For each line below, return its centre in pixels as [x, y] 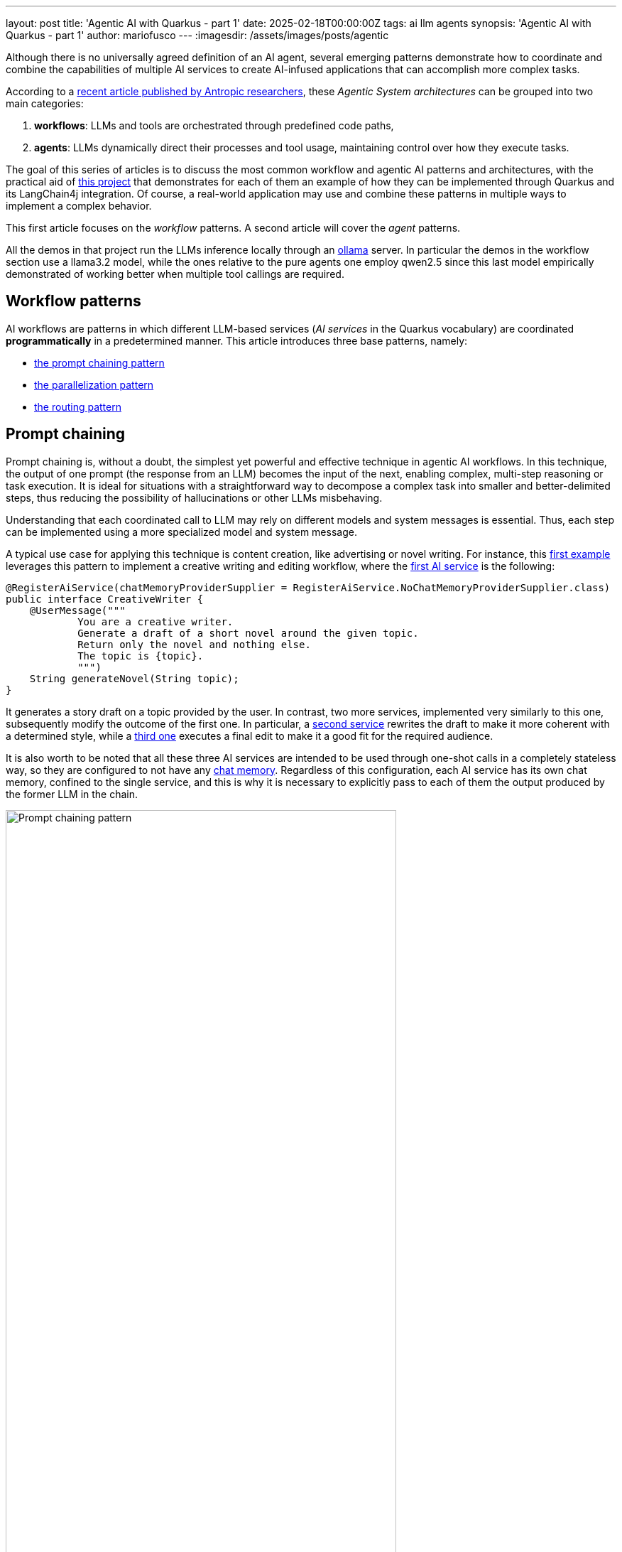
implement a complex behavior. [79, 206]
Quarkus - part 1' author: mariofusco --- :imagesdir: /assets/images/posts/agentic [197, 35]
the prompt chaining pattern [99, 362]
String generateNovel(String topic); [134, 678]
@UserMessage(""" [77, 610]
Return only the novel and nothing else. [194, 644]
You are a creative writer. [155, 621]
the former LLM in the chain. [72, 794]
